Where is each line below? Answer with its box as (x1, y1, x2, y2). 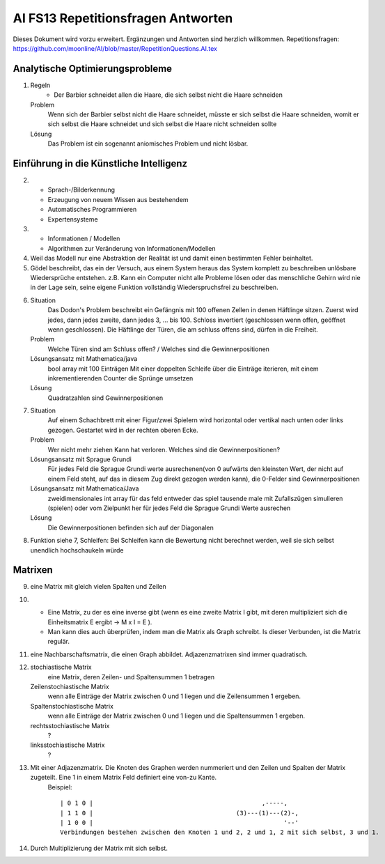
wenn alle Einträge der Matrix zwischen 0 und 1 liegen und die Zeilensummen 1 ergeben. (47, 692, 301, 700)
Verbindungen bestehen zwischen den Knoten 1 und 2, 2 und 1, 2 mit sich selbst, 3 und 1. (60, 828, 379, 836)
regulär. (47, 638, 70, 646)
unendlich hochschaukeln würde (30, 546, 124, 554)
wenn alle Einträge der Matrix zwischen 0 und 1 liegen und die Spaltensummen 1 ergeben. (47, 711, 306, 720)
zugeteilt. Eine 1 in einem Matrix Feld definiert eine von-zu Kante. (30, 773, 217, 782)
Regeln (30, 81, 51, 89)
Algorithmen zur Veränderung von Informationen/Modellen (47, 244, 216, 252)
